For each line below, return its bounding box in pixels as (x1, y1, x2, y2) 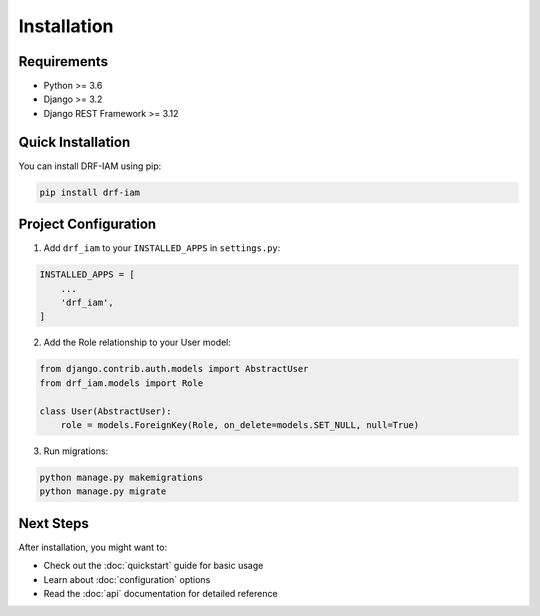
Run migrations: (43, 445, 109, 457)
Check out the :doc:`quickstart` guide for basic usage (43, 560, 264, 572)
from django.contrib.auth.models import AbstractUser (39, 363, 309, 375)
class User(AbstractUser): (39, 405, 172, 417)
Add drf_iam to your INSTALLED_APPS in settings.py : (43, 242, 281, 254)
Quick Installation (18, 133, 131, 150)
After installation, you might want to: (18, 541, 168, 553)
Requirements (18, 53, 109, 70)
